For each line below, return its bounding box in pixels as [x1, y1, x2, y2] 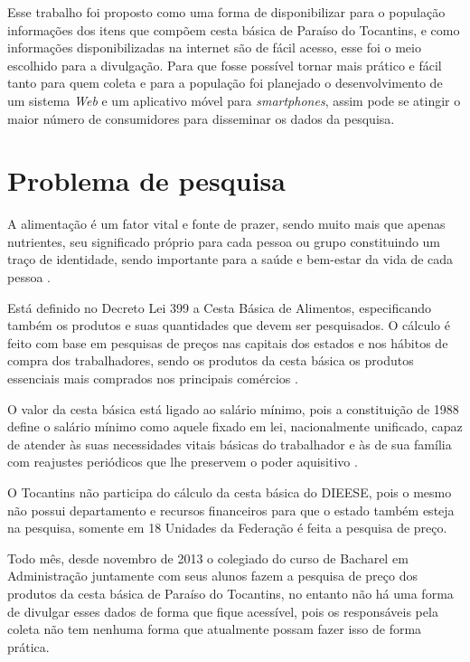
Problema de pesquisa [7, 162, 286, 199]
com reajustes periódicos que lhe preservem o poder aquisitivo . [7, 452, 358, 471]
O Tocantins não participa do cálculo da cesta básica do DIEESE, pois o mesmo [7, 483, 452, 501]
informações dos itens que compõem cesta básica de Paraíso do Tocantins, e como [7, 20, 460, 39]
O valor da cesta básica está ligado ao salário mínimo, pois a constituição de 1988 [7, 399, 459, 418]
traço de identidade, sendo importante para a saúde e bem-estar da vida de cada [7, 250, 454, 269]
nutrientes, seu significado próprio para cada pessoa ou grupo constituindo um [7, 232, 441, 251]
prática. [7, 637, 50, 656]
